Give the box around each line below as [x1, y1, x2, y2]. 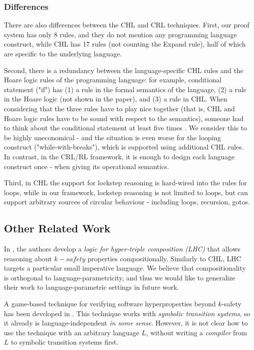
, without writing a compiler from [146, 327, 247, 337]
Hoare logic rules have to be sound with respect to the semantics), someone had [4, 113, 244, 123]
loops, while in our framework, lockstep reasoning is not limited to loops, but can [4, 187, 248, 197]
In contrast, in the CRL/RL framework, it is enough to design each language [4, 151, 235, 161]
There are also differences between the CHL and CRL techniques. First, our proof [4, 20, 250, 30]
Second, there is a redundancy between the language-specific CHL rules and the [4, 65, 244, 75]
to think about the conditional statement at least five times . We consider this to [4, 123, 247, 133]
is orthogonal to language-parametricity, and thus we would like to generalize [4, 272, 235, 282]
